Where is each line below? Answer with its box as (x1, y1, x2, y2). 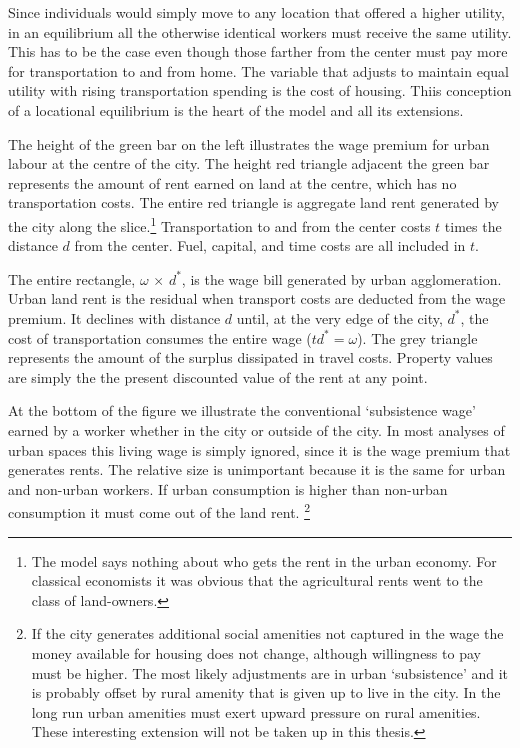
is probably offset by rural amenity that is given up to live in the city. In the (31, 682, 501, 703)
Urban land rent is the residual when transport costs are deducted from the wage (8, 288, 506, 309)
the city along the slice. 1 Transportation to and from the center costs (8, 212, 431, 236)
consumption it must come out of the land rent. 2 (8, 499, 310, 522)
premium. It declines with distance (8, 307, 221, 328)
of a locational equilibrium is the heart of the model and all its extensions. (8, 99, 464, 120)
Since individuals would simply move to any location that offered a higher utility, (8, 2, 505, 22)
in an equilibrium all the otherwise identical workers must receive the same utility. (8, 21, 512, 42)
